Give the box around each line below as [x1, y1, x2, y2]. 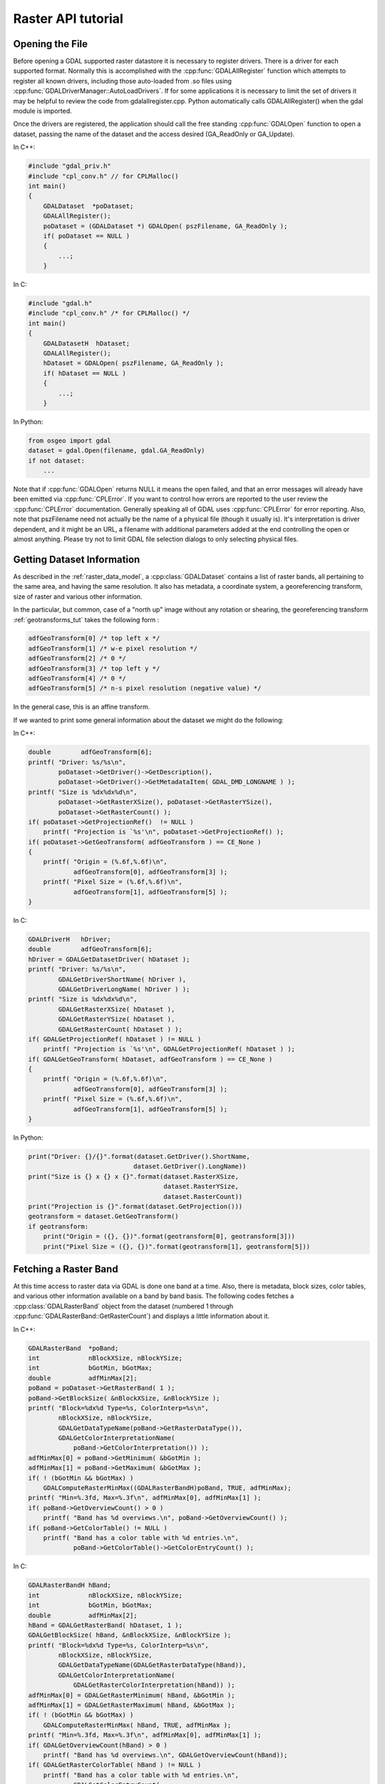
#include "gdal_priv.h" [28, 162, 112, 171]
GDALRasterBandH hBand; [28, 1581, 112, 1589]
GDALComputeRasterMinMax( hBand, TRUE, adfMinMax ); [43, 1720, 232, 1729]
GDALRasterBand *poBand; [28, 1344, 119, 1352]
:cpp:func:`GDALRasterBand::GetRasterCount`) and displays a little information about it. [13, 1312, 270, 1320]
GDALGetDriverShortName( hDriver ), [58, 975, 187, 983]
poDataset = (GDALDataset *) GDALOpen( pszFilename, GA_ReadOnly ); [43, 222, 288, 230]
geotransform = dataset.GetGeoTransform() [28, 1212, 179, 1220]
